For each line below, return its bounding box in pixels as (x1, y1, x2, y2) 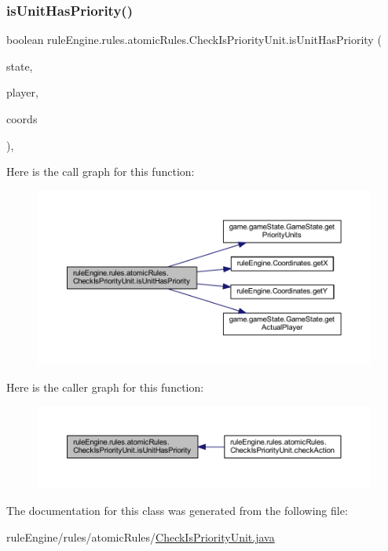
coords (6, 111, 38, 126)
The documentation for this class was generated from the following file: (6, 502, 348, 518)
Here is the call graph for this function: (6, 163, 195, 180)
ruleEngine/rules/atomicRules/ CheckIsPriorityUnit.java (6, 528, 275, 545)
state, (6, 57, 33, 74)
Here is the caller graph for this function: (6, 378, 204, 395)
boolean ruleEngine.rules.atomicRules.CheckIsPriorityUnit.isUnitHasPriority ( (6, 31, 382, 48)
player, (6, 84, 38, 100)
